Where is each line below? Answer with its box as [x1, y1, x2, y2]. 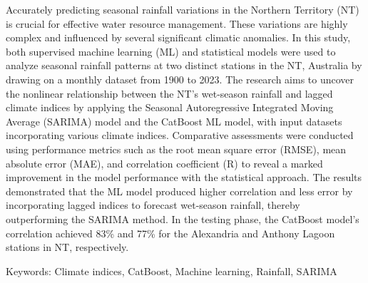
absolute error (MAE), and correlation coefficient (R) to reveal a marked [6, 155, 323, 170]
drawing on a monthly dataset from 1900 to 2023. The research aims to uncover [6, 71, 354, 86]
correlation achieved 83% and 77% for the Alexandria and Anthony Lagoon [6, 225, 335, 240]
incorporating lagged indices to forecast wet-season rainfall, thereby [6, 197, 300, 212]
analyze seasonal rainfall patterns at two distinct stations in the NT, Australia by [6, 58, 362, 73]
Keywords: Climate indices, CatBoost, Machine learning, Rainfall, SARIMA [6, 263, 337, 278]
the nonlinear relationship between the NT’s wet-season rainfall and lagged [6, 86, 333, 101]
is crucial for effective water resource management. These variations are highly [6, 16, 348, 31]
